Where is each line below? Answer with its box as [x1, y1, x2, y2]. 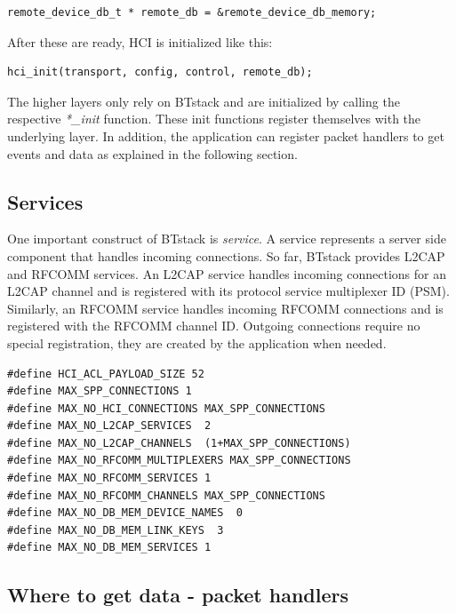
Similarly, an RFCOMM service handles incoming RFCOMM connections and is [7, 299, 444, 317]
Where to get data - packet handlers [7, 581, 349, 609]
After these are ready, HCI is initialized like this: [7, 32, 273, 51]
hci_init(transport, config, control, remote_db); [7, 66, 313, 79]
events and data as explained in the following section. [7, 144, 298, 163]
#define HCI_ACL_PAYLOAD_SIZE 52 [7, 367, 204, 380]
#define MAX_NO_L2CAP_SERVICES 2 [7, 419, 212, 433]
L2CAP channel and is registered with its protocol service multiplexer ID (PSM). [7, 282, 450, 300]
